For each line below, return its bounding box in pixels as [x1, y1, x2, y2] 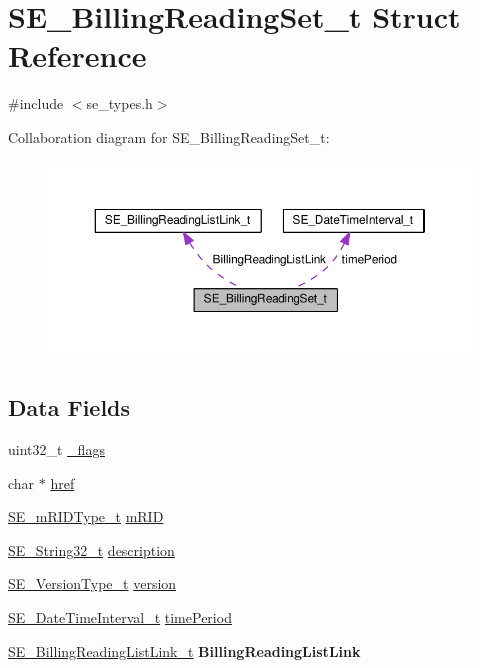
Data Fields [8, 392, 131, 423]
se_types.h [86, 93, 153, 114]
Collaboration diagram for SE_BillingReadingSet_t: [8, 126, 330, 147]
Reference [8, 35, 147, 76]
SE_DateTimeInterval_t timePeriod [8, 607, 232, 628]
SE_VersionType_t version [8, 573, 177, 594]
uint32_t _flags [8, 439, 105, 460]
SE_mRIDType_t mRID [8, 506, 164, 527]
